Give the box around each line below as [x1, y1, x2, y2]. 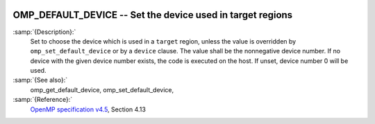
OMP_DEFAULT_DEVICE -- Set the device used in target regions [12, 9, 293, 21]
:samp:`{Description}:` [12, 28, 76, 36]
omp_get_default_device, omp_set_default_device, [30, 85, 174, 94]
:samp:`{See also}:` [12, 76, 68, 85]
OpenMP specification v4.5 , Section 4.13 [30, 105, 146, 114]
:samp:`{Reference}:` [12, 96, 73, 104]
